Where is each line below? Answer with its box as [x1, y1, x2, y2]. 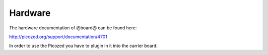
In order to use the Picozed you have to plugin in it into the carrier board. [9, 43, 158, 49]
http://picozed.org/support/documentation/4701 [9, 34, 108, 40]
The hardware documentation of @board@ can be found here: [9, 25, 137, 31]
